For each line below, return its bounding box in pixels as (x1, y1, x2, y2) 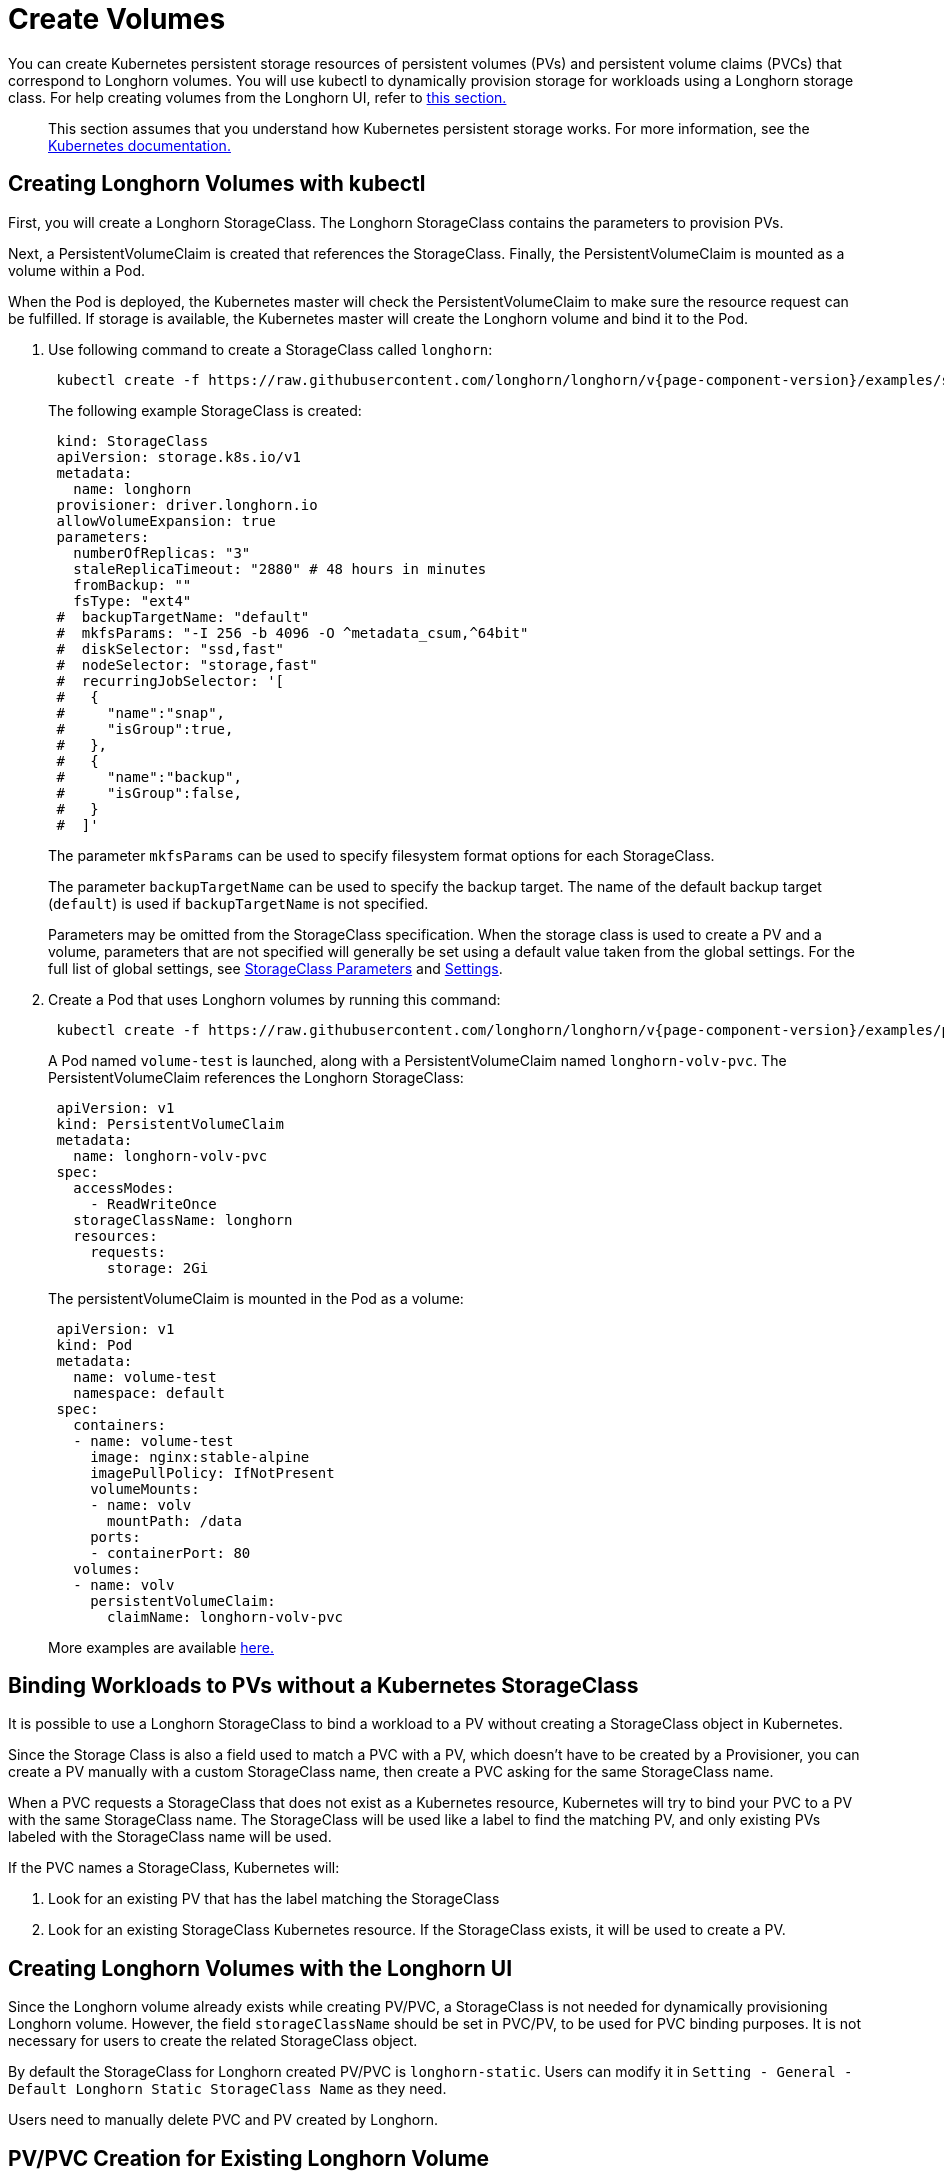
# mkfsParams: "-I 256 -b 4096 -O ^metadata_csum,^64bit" (56, 624, 529, 641)
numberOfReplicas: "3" (73, 544, 251, 561)
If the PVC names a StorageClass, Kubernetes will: (8, 1859, 340, 1877)
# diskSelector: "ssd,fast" (56, 640, 285, 657)
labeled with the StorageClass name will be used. (8, 1828, 332, 1846)
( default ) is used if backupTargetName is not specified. (48, 894, 429, 912)
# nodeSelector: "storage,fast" (56, 656, 318, 673)
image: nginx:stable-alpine (90, 1448, 310, 1465)
